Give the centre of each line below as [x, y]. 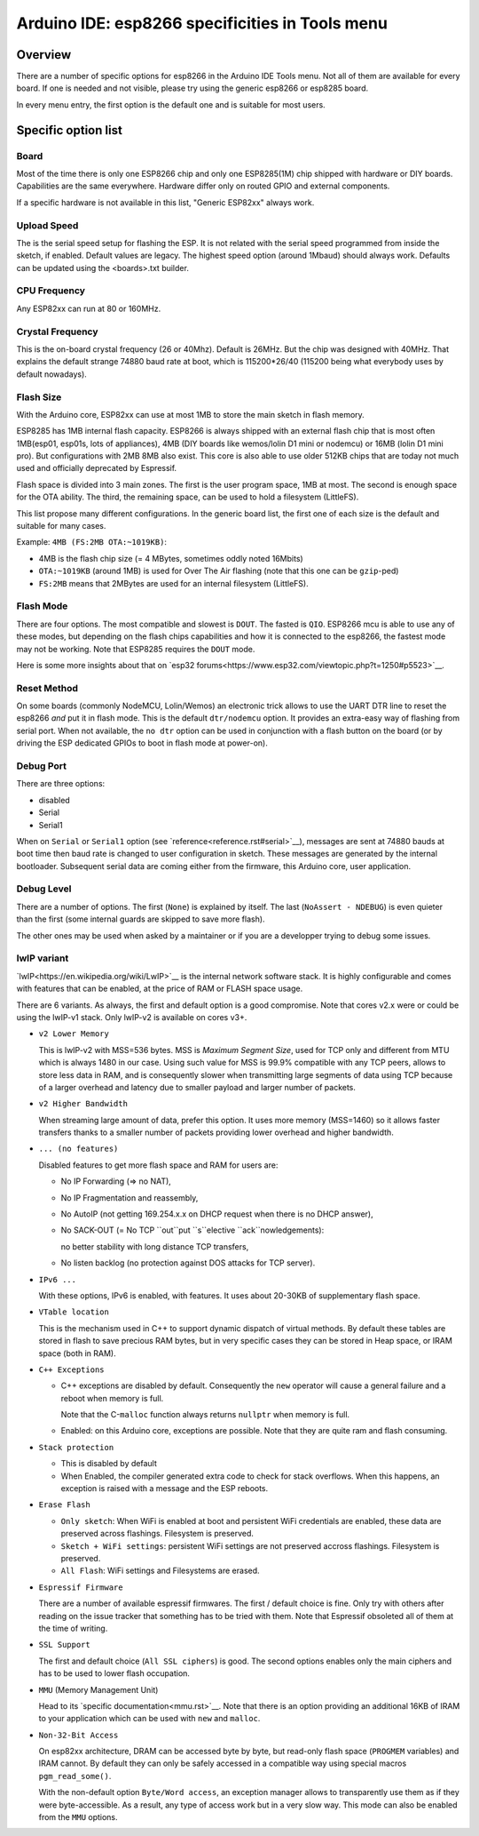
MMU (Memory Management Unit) [98, 1689]
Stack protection [76, 1447]
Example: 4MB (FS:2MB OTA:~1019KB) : [92, 542]
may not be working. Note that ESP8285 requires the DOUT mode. [136, 649]
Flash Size [39, 397]
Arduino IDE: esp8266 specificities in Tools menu [202, 23]
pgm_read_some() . [75, 1776]
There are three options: [61, 784]
